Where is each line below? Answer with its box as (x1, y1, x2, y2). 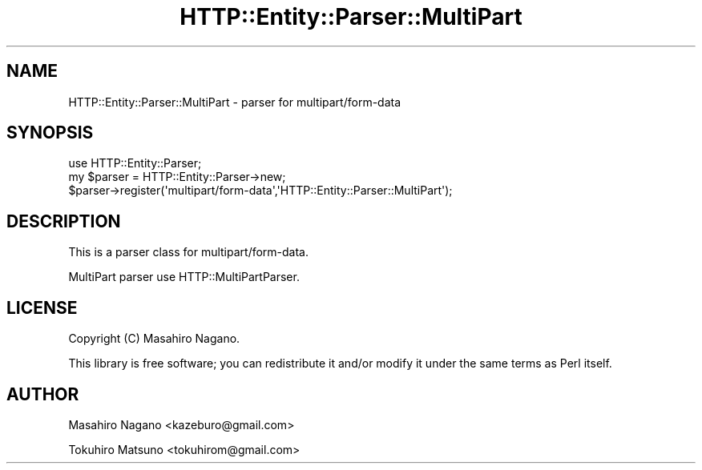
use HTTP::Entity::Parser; (68, 156, 202, 171)
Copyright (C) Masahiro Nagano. (68, 331, 240, 346)
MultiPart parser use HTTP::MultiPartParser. (68, 270, 300, 284)
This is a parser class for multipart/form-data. (68, 245, 309, 259)
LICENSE (6, 297, 78, 318)
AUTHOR (6, 384, 79, 404)
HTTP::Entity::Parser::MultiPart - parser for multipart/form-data (68, 94, 401, 109)
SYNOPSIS (6, 123, 94, 143)
